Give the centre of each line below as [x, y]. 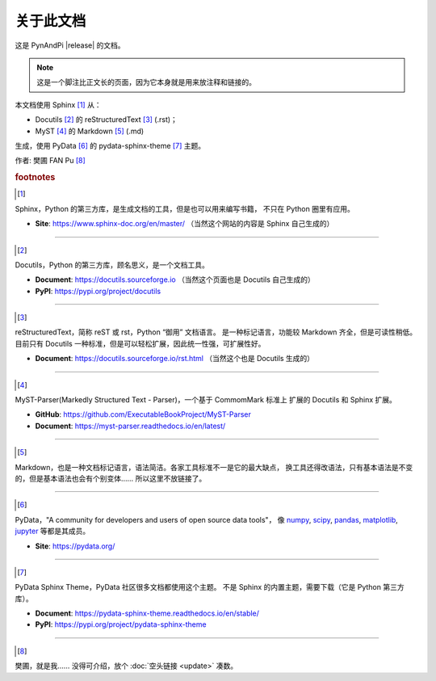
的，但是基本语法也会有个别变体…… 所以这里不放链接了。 [111, 478]
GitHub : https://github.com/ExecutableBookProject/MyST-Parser [143, 414]
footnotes [35, 178]
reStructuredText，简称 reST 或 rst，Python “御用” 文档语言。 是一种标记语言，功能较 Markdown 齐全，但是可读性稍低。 [216, 332]
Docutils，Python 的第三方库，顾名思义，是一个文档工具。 [112, 265]
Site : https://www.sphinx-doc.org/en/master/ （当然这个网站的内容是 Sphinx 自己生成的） [184, 224]
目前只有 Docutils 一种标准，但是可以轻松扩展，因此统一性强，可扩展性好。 [140, 343]
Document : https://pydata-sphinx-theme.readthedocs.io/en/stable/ [147, 613]
